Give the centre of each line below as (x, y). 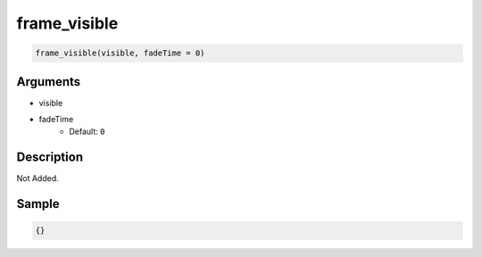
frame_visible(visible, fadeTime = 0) (120, 53)
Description (50, 158)
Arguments (49, 82)
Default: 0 (87, 132)
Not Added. (38, 178)
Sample (38, 204)
